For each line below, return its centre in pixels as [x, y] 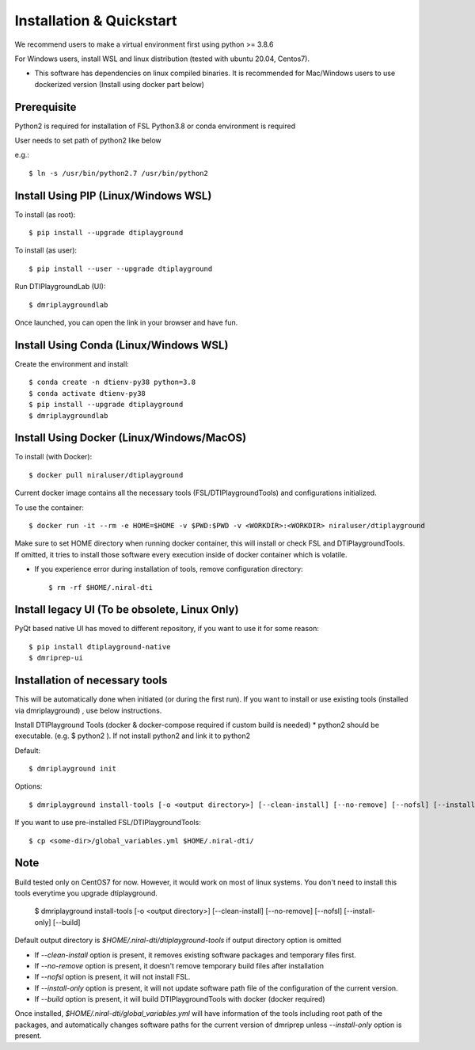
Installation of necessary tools [91, 681]
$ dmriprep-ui [56, 658]
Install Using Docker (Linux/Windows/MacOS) [131, 438]
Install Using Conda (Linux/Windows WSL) [122, 345]
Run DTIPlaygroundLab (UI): [60, 287]
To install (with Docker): [53, 457]
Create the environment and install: [72, 363]
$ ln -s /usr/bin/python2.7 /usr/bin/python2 [119, 173]
